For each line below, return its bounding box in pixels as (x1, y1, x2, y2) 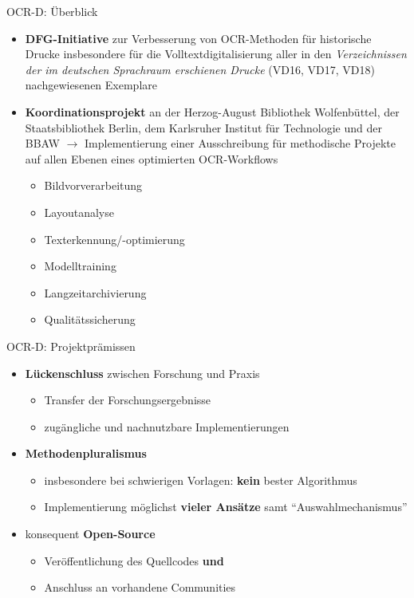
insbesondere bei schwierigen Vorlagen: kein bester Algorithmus (44, 471, 357, 488)
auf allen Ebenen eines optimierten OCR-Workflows (25, 150, 278, 167)
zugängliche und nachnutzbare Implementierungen (44, 418, 290, 435)
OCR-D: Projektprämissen (6, 337, 136, 354)
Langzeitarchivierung (44, 284, 147, 301)
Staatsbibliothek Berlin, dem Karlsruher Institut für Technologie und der (25, 119, 382, 136)
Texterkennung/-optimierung (44, 230, 185, 247)
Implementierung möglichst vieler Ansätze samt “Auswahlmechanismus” (44, 498, 408, 515)
